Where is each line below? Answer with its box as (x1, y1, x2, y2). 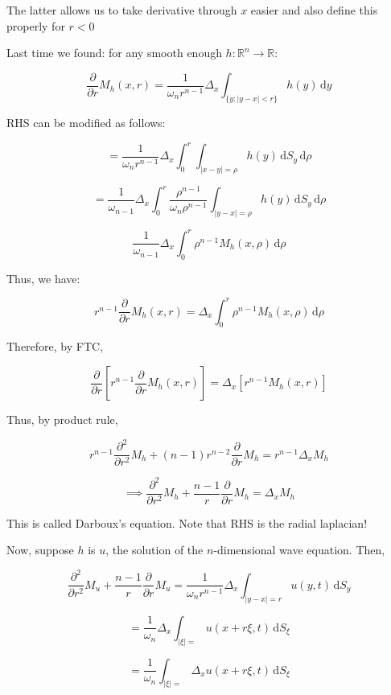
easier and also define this (250, 2, 378, 18)
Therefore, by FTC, (6, 338, 104, 355)
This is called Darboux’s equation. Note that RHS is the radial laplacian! (6, 514, 368, 531)
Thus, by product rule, (6, 411, 118, 428)
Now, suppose (6, 541, 74, 558)
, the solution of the (105, 541, 204, 558)
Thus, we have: (6, 269, 80, 286)
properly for (6, 17, 65, 34)
